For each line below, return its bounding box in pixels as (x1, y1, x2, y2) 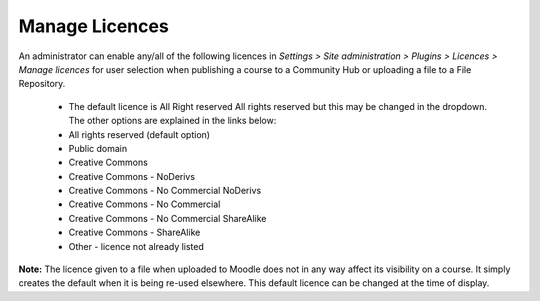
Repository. (18, 78, 66, 90)
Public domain (68, 142, 128, 154)
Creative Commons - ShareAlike (68, 226, 201, 239)
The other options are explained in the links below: (68, 115, 277, 127)
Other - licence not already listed (68, 240, 205, 252)
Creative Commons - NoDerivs (68, 170, 195, 182)
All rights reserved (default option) (68, 128, 210, 140)
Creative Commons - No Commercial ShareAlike (68, 212, 267, 224)
